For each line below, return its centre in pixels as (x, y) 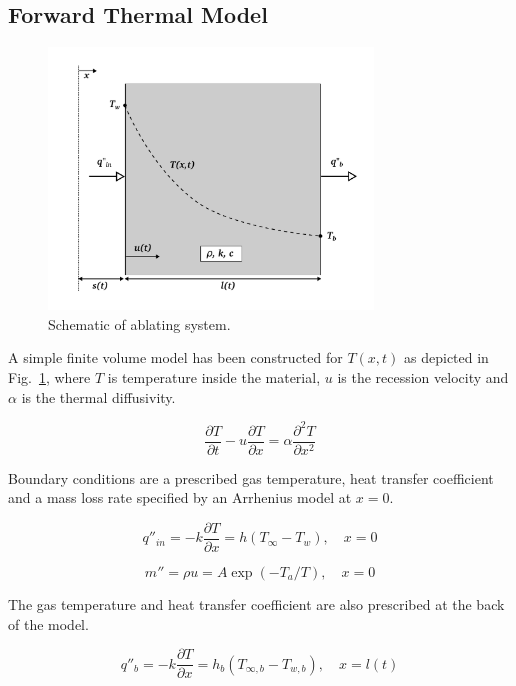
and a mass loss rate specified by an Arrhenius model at (180, 497)
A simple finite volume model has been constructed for (175, 357)
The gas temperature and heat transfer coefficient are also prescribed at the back (256, 603)
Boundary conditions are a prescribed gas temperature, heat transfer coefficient (251, 477)
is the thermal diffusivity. (98, 396)
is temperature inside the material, (214, 376)
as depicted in (446, 357)
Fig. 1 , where (49, 376)
